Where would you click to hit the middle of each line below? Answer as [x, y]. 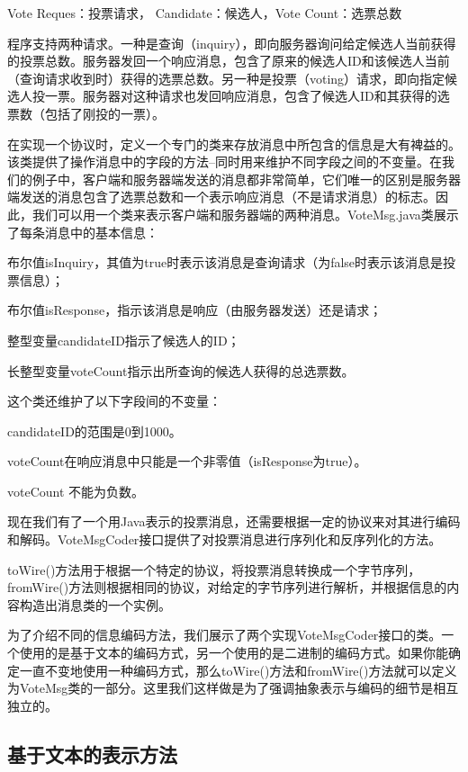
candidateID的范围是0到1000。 [94, 431]
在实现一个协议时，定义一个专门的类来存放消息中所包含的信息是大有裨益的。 [234, 144]
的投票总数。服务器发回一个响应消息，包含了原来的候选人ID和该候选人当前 [229, 61]
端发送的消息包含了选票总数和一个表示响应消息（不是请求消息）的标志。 [221, 197]
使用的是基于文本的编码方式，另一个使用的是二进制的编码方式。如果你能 [234, 653]
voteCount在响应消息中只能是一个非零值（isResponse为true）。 [187, 461]
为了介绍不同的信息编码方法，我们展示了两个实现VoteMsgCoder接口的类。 [225, 635]
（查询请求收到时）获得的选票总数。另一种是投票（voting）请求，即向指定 [226, 78]
